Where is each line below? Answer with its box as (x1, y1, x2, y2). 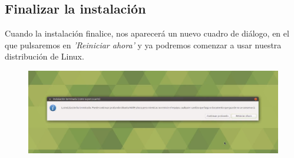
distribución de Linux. (5, 50, 84, 62)
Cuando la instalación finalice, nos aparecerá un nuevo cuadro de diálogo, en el (5, 27, 289, 39)
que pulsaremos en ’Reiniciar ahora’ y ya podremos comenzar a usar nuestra (5, 38, 282, 51)
